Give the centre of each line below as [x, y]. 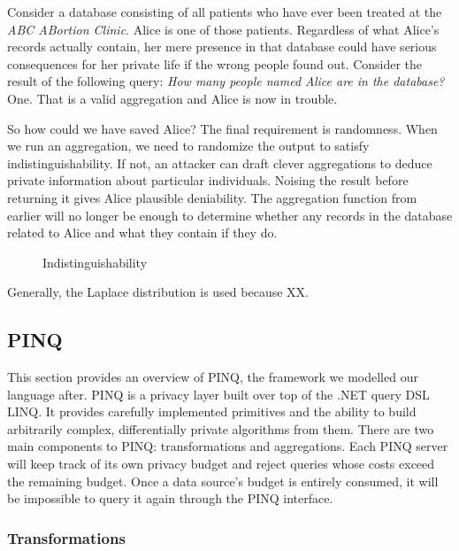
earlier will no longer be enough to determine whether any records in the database [230, 215]
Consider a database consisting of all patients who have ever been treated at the [225, 12]
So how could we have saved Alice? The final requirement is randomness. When [222, 128]
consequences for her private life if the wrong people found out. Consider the [215, 63]
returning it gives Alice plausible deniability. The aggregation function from [212, 197]
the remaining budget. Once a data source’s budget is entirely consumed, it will [223, 481]
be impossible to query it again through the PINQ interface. [170, 498]
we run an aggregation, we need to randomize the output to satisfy [188, 146]
